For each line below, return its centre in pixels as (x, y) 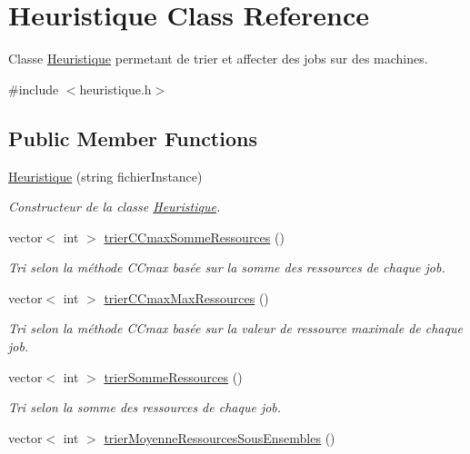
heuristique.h (115, 89)
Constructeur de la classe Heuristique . (115, 207)
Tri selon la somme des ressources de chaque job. (145, 407)
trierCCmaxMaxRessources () (186, 297)
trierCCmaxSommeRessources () (194, 237)
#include (34, 89)
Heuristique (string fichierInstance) (105, 176)
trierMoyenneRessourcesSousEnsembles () (220, 437)
